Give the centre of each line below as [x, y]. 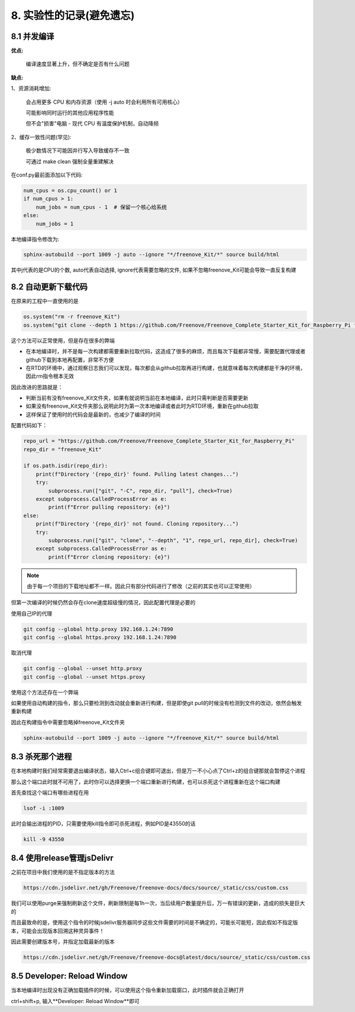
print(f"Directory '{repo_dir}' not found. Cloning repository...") [137, 524]
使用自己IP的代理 [32, 613]
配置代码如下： [29, 426]
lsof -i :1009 [44, 808]
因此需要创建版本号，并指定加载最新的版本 [63, 942]
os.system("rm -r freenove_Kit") [72, 317]
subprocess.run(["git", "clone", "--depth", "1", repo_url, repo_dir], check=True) [173, 540]
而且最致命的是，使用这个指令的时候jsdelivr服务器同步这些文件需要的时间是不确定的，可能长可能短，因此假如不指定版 [154, 923]
